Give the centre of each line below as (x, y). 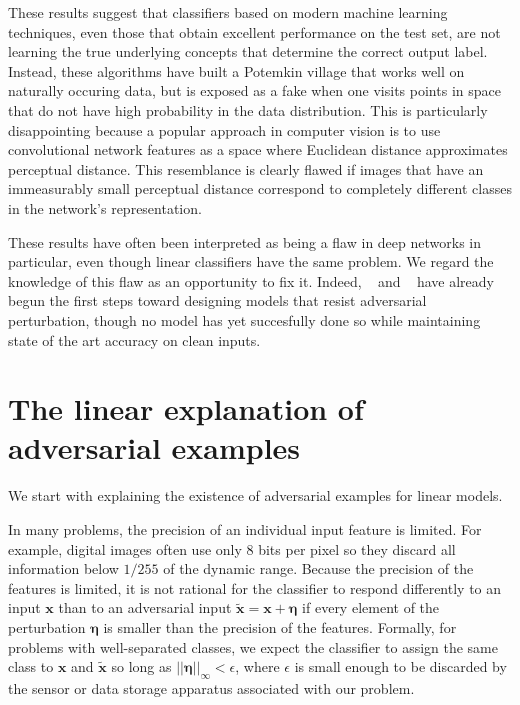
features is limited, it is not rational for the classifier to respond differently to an (255, 587)
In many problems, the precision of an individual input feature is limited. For (245, 529)
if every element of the (371, 607)
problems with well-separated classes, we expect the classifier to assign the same (253, 646)
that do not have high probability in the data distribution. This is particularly (248, 109)
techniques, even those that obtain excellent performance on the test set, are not (254, 31)
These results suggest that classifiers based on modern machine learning (228, 12)
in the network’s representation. (105, 207)
